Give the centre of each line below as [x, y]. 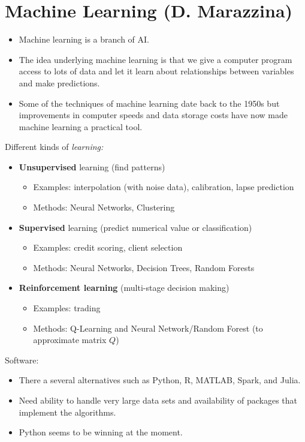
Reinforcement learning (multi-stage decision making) [124, 288]
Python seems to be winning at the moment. [101, 432]
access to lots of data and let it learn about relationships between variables [156, 71]
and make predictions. [59, 82]
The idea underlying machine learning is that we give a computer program [155, 59]
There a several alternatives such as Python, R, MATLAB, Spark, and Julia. [160, 380]
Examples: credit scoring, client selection [108, 247]
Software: [22, 360]
